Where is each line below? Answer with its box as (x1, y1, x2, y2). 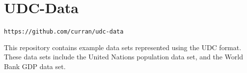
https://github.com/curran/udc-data (4, 28, 124, 36)
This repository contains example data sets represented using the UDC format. (4, 42, 242, 52)
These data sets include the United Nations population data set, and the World (4, 52, 243, 62)
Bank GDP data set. (4, 61, 66, 71)
